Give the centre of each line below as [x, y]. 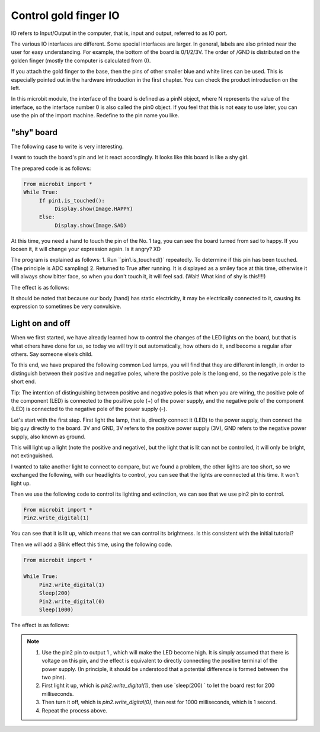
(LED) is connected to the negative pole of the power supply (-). [89, 409]
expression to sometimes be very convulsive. [66, 306]
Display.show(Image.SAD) [90, 225]
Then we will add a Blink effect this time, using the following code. [92, 544]
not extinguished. [32, 455]
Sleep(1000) [56, 610]
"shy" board [34, 132]
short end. [24, 381]
